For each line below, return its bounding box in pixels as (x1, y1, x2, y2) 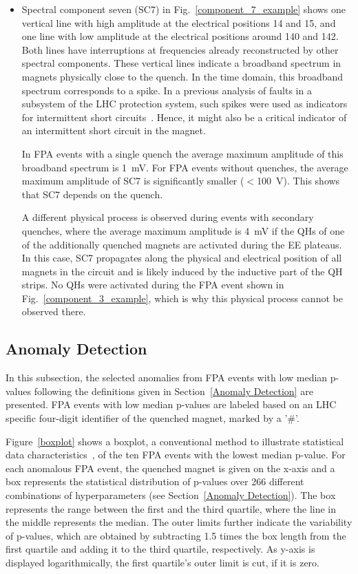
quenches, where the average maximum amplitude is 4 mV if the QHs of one (21, 223, 345, 237)
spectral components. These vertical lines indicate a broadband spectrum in (21, 56, 341, 70)
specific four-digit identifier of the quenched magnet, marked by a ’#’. (6, 411, 299, 425)
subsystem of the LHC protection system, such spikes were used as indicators (21, 96, 348, 111)
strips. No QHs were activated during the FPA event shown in (21, 277, 284, 292)
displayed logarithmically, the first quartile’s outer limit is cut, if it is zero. (6, 555, 319, 569)
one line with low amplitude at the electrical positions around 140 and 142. (21, 29, 339, 43)
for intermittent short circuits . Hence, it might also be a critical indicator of (21, 109, 347, 124)
